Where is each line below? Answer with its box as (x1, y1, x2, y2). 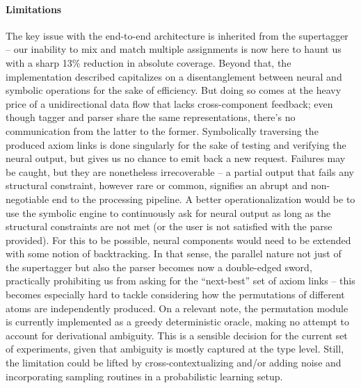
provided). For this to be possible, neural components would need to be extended (6, 232, 351, 247)
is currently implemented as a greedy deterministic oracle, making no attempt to (6, 314, 349, 329)
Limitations (6, 1, 62, 16)
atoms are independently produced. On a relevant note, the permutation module (6, 300, 348, 315)
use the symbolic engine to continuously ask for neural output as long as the (6, 205, 331, 220)
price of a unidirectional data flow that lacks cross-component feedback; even (6, 96, 333, 111)
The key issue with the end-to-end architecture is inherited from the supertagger (6, 28, 348, 42)
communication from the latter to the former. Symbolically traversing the (6, 123, 319, 138)
